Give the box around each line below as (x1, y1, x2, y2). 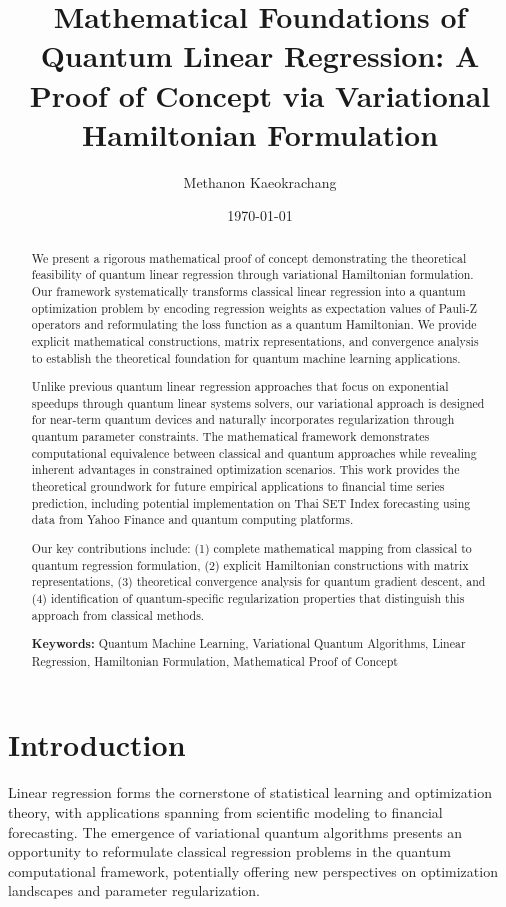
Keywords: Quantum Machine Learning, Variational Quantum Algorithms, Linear (31, 635, 466, 653)
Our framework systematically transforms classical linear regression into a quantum (31, 282, 466, 299)
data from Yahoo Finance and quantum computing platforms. (31, 511, 354, 528)
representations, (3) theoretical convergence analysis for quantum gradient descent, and (31, 573, 486, 590)
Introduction (8, 724, 186, 765)
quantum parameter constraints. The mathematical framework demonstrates (31, 428, 430, 445)
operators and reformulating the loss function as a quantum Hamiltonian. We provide (31, 316, 477, 333)
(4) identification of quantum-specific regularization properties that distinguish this (31, 589, 465, 606)
